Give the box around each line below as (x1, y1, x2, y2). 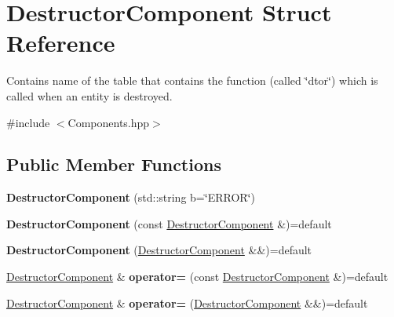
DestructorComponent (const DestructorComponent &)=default (6, 215, 332, 231)
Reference (6, 27, 115, 59)
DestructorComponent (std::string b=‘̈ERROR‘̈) (6, 189, 255, 206)
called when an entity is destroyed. (6, 87, 173, 104)
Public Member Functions (6, 152, 221, 177)
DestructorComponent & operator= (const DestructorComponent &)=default (6, 268, 389, 285)
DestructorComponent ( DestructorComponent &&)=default (6, 242, 312, 258)
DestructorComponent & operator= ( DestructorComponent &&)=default (6, 294, 368, 311)
